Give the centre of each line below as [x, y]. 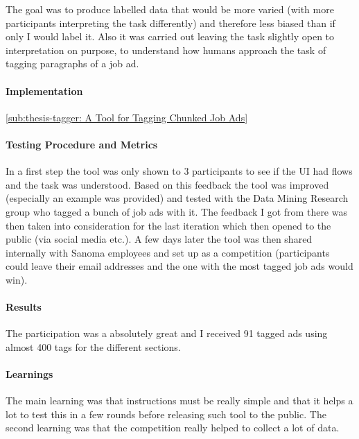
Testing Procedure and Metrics [82, 144]
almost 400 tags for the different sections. [93, 346]
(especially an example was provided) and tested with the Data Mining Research [177, 198]
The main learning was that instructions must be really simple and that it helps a [179, 401]
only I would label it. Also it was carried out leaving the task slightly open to [170, 36]
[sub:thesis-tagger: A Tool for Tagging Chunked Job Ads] [127, 117]
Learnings [29, 374]
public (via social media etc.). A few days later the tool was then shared [159, 239]
